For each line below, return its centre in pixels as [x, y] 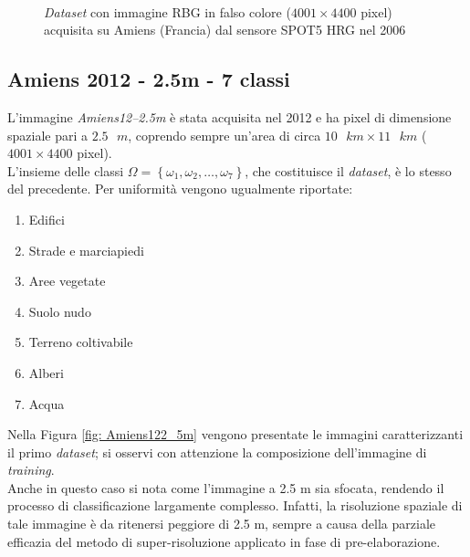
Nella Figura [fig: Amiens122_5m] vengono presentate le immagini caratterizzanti [235, 434]
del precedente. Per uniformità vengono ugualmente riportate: [180, 189]
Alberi [46, 372]
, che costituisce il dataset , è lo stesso [348, 170]
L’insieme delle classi [66, 170]
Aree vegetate [67, 281]
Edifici [47, 219]
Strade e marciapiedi [86, 250]
